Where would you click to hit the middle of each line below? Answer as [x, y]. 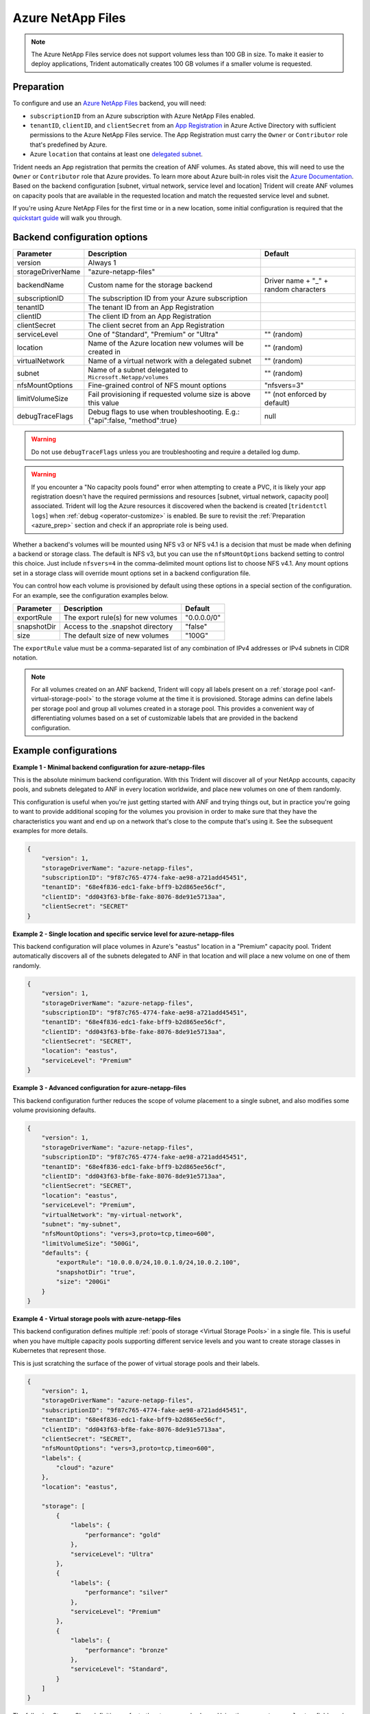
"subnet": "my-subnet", [81, 1224]
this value [103, 403]
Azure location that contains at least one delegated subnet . [116, 154]
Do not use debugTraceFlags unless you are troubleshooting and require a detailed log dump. [166, 452]
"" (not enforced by [295, 394]
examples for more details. [50, 830]
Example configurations [65, 751]
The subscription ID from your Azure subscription [168, 298]
